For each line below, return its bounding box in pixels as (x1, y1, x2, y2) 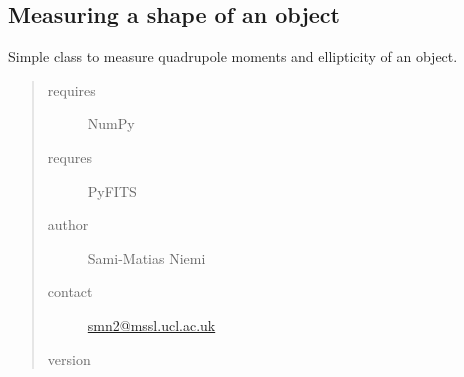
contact (47, 281, 93, 302)
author (47, 214, 89, 235)
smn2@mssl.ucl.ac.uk (87, 314, 216, 335)
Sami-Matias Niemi (87, 247, 206, 268)
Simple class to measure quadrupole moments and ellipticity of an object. (8, 46, 458, 67)
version (47, 348, 91, 369)
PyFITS (87, 180, 137, 201)
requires (47, 79, 96, 100)
